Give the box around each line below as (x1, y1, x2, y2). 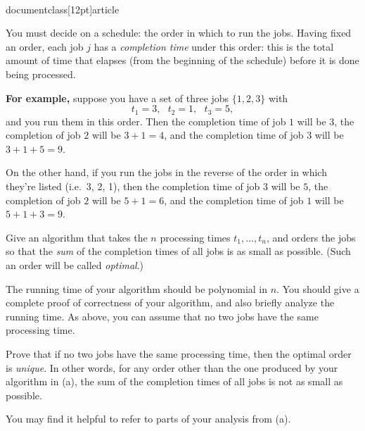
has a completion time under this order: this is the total (94, 39, 334, 54)
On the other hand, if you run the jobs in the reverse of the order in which (6, 165, 327, 180)
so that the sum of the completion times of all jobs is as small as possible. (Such (6, 244, 351, 258)
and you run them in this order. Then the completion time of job (6, 113, 286, 128)
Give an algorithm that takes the (6, 230, 148, 244)
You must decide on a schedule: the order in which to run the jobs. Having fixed (6, 25, 352, 40)
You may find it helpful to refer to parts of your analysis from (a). (6, 411, 291, 426)
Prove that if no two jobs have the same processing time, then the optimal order (6, 346, 352, 361)
